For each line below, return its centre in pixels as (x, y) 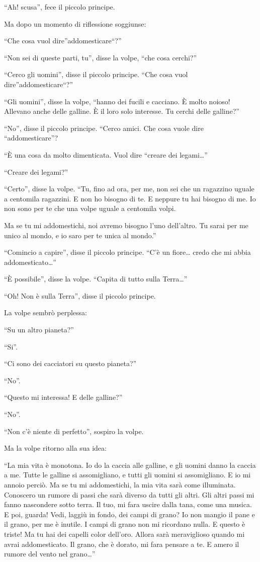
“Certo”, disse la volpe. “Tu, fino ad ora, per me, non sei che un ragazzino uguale (129, 189)
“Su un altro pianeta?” (39, 330)
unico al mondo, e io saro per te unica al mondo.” (80, 235)
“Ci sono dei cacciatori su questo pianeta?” (70, 363)
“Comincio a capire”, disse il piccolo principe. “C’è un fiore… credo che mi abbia (127, 252)
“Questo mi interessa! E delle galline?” (63, 397)
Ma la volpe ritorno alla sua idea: (55, 448)
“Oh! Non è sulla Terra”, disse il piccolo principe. (80, 295)
